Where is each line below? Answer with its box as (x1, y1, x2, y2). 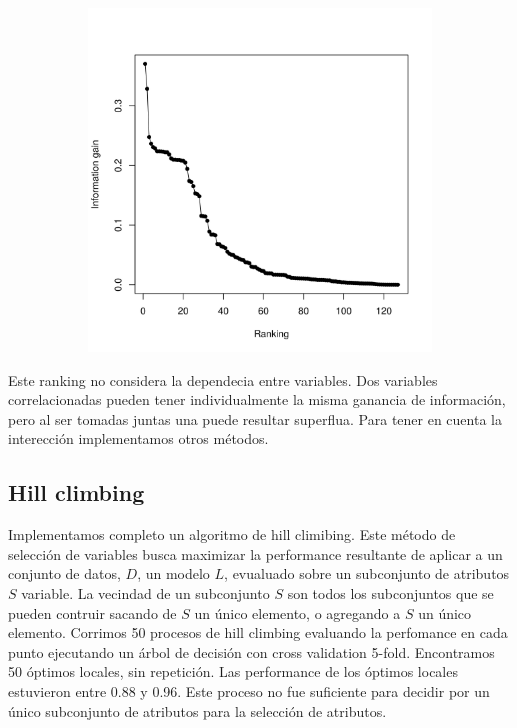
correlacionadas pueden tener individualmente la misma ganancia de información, (8, 389, 506, 410)
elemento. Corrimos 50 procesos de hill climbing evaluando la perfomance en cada (8, 622, 508, 643)
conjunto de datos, (8, 563, 121, 584)
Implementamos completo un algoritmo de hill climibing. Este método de (8, 524, 456, 545)
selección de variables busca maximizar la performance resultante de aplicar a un (8, 543, 503, 564)
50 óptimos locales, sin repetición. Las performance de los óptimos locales (8, 661, 458, 682)
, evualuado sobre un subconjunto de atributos (224, 563, 510, 584)
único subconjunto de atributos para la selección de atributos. (8, 700, 387, 721)
